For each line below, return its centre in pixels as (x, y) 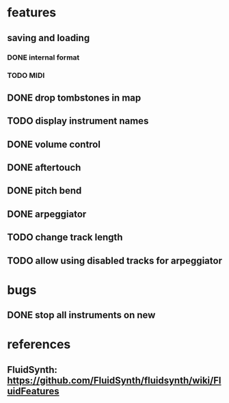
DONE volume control (54, 144)
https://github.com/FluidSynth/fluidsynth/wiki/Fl (114, 380)
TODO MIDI (26, 75)
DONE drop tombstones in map (74, 97)
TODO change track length (65, 237)
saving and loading (49, 38)
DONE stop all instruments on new (81, 315)
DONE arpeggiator (47, 214)
